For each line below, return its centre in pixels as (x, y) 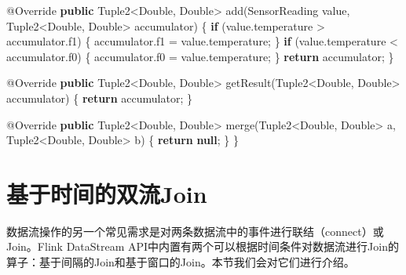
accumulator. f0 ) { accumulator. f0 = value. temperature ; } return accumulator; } (200, 56)
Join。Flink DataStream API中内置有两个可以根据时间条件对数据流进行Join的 (203, 246)
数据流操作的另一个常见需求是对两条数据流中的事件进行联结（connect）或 (195, 231)
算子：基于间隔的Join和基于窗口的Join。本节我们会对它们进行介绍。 (181, 262)
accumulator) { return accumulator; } (99, 98)
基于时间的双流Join (107, 193)
